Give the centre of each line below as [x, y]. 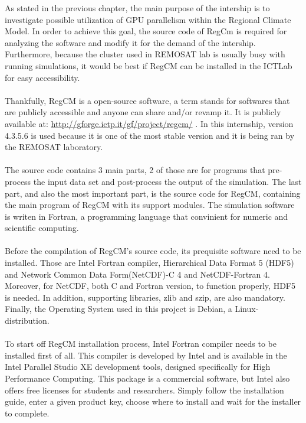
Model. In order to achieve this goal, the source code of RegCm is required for [146, 31]
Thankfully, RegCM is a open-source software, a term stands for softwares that [147, 100]
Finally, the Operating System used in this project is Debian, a [119, 309]
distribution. [27, 320]
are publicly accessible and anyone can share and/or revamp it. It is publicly [143, 112]
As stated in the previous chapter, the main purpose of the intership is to [137, 8]
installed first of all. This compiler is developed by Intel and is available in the [146, 355]
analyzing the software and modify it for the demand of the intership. [130, 42]
